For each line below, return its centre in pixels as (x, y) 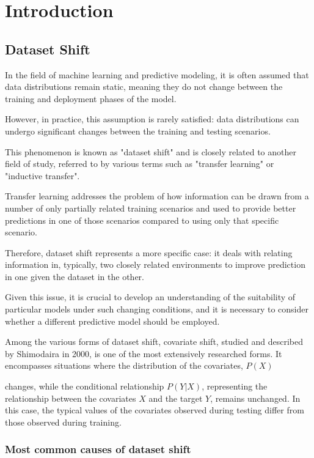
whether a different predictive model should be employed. (112, 321)
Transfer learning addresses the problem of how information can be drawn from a (157, 196)
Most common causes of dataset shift (98, 449)
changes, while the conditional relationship (85, 386)
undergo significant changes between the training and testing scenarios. (138, 131)
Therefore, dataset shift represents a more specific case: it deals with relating (149, 252)
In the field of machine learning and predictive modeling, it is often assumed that (157, 74)
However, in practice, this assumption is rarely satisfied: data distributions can (152, 119)
